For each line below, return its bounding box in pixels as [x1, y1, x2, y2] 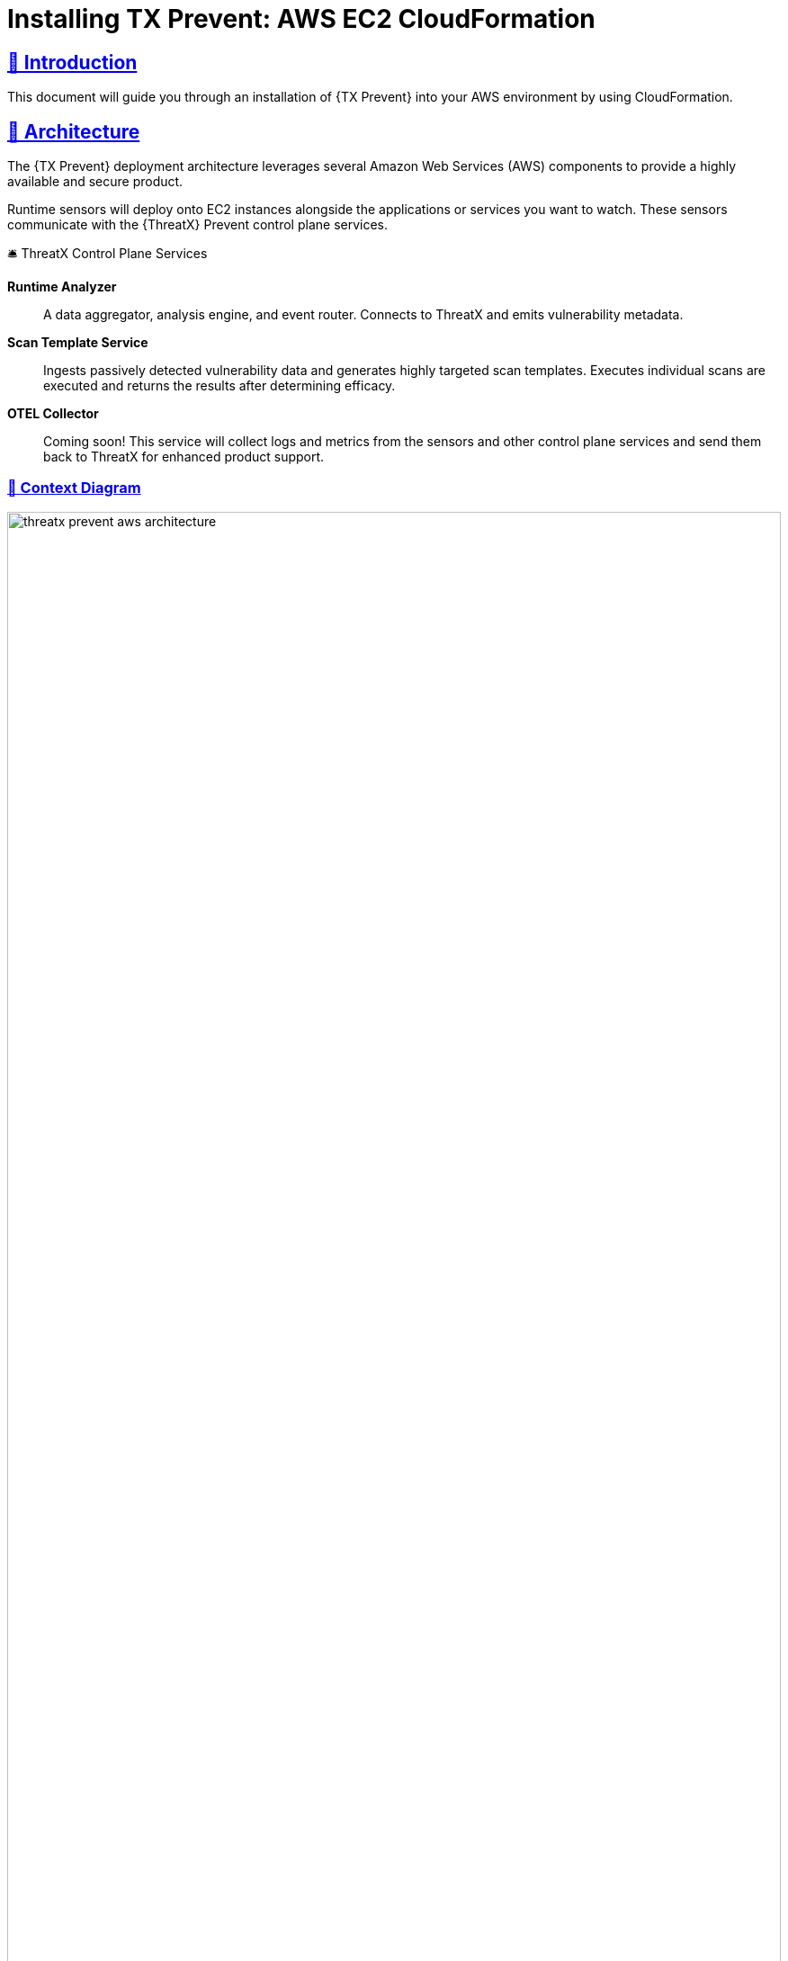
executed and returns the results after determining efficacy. [43, 378, 396, 394]
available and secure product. [7, 174, 184, 190]
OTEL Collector [7, 406, 99, 422]
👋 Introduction [7, 50, 138, 74]
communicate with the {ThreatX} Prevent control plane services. [7, 217, 389, 233]
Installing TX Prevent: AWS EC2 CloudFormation [7, 4, 595, 34]
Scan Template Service [7, 335, 148, 351]
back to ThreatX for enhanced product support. [43, 449, 325, 465]
